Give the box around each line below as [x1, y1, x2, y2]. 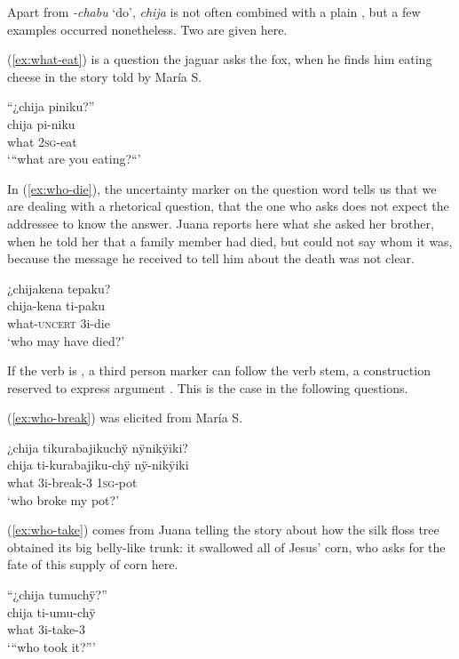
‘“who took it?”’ [7, 637, 96, 655]
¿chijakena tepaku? [7, 278, 111, 297]
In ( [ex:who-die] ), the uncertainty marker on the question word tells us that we [7, 179, 437, 197]
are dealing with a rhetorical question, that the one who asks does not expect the [7, 197, 449, 215]
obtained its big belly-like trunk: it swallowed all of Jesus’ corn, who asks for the [7, 537, 446, 556]
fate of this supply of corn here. [7, 555, 178, 574]
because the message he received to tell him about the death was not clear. [7, 249, 415, 268]
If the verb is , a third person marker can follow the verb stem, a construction [7, 361, 431, 380]
